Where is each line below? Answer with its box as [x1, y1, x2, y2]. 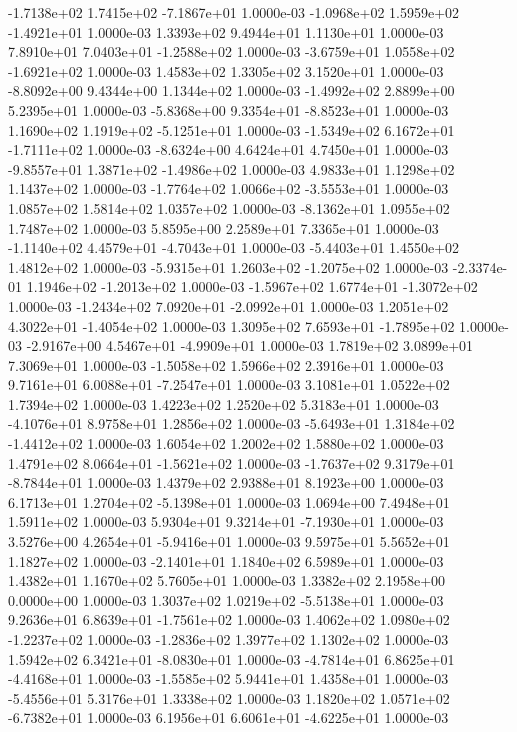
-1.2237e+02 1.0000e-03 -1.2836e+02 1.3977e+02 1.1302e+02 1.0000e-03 [8, 629, 449, 649]
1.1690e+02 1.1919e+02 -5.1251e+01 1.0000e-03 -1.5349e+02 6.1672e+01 [8, 119, 455, 140]
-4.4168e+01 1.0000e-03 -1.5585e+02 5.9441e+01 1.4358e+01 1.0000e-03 [8, 668, 449, 689]
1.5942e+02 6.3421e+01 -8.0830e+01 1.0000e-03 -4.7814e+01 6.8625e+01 [8, 648, 455, 669]
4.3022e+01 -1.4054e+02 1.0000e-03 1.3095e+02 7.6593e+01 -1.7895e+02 [8, 315, 455, 336]
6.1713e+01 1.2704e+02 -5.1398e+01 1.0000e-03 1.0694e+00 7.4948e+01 [8, 491, 450, 512]
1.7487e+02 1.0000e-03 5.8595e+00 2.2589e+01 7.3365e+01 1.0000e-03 [8, 217, 439, 238]
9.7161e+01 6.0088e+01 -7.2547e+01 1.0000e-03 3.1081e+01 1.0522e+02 [8, 374, 450, 395]
